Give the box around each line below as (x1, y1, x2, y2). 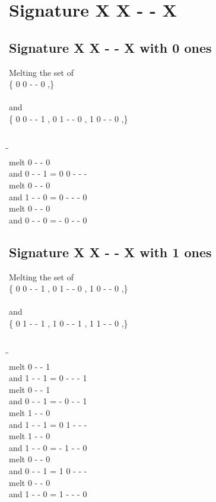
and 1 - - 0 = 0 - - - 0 (9, 190, 87, 203)
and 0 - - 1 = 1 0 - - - (9, 465, 87, 477)
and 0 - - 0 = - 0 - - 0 (9, 213, 87, 226)
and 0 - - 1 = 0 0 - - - (9, 167, 87, 180)
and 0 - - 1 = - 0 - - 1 (9, 395, 87, 407)
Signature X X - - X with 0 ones (9, 38, 212, 56)
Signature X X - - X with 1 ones (9, 242, 212, 261)
